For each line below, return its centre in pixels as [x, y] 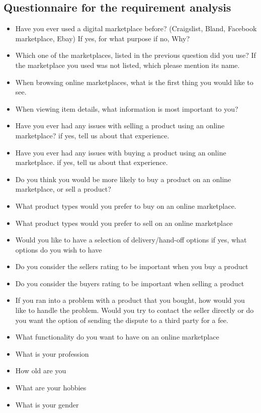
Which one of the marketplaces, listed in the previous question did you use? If [136, 55]
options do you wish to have [59, 249]
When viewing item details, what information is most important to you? [127, 108]
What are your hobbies [51, 388]
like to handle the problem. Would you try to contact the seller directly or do [135, 310]
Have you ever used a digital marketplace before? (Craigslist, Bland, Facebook [136, 28]
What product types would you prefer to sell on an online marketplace [124, 223]
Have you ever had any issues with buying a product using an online [121, 152]
